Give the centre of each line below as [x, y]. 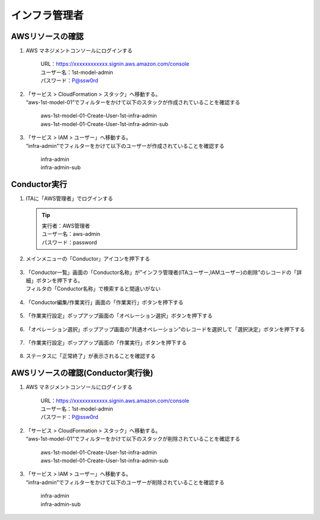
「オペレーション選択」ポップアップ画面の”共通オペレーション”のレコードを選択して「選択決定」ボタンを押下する [165, 329]
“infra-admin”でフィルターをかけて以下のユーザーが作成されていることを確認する [125, 146]
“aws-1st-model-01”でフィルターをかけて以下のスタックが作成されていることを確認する [133, 102]
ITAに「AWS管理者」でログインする [69, 199]
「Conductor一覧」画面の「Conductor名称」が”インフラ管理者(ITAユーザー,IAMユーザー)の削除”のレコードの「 [161, 272]
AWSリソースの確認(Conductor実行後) [82, 373]
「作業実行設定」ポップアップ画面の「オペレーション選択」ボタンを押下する [119, 316]
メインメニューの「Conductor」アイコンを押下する [88, 259]
